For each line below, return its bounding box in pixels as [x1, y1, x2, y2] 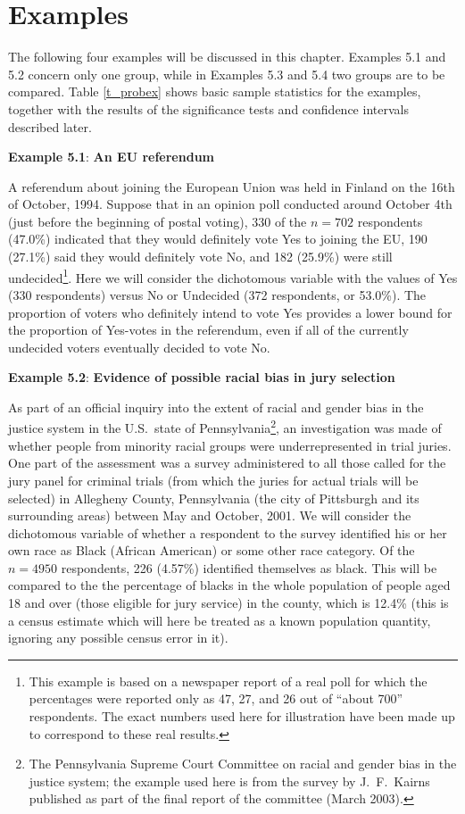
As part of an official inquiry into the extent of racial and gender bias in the [8, 397, 424, 416]
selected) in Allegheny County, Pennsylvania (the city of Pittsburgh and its [8, 488, 419, 507]
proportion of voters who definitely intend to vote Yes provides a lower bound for [8, 303, 453, 321]
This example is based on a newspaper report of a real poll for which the [29, 671, 428, 690]
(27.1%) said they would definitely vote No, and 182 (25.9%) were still [8, 247, 393, 266]
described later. [8, 117, 92, 136]
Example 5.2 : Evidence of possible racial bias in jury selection [8, 368, 395, 386]
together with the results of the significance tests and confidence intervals [8, 99, 409, 118]
